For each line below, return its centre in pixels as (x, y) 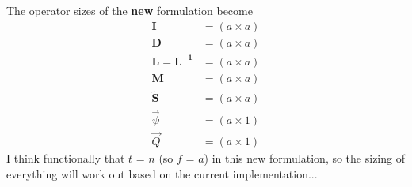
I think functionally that (66, 157)
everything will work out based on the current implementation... (162, 173)
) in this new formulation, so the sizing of (304, 157)
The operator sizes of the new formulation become (130, 10)
